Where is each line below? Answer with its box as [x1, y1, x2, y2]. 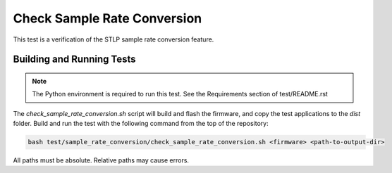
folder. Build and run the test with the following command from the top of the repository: [13, 120, 269, 128]
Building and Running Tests [13, 53, 137, 65]
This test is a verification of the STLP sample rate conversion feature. [13, 35, 214, 44]
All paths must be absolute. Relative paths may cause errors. [13, 156, 190, 165]
